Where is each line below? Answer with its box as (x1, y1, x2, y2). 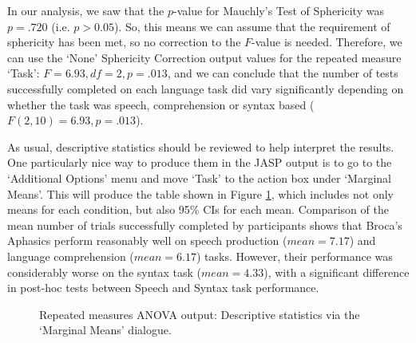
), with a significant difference (263, 263, 410, 280)
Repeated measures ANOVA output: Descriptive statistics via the (39, 306, 360, 322)
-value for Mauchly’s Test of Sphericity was (172, 2, 384, 18)
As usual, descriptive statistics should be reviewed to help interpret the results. (7, 138, 394, 155)
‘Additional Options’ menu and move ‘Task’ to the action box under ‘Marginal (7, 169, 391, 186)
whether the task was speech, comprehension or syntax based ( (7, 96, 315, 112)
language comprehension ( (7, 247, 134, 264)
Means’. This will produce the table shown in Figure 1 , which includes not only (7, 185, 394, 202)
